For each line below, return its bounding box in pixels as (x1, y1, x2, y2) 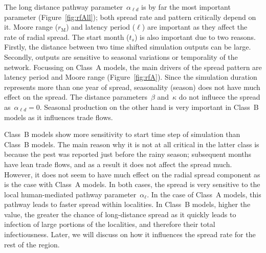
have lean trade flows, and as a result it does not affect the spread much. (4, 158, 232, 169)
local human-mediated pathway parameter (4, 189, 137, 199)
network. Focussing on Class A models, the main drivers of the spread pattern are (4, 61, 262, 72)
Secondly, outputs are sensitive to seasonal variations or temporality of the (4, 51, 238, 62)
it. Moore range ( (4, 21, 58, 32)
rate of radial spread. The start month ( (4, 31, 129, 42)
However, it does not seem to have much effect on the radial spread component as (4, 169, 260, 179)
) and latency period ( (66, 21, 136, 32)
